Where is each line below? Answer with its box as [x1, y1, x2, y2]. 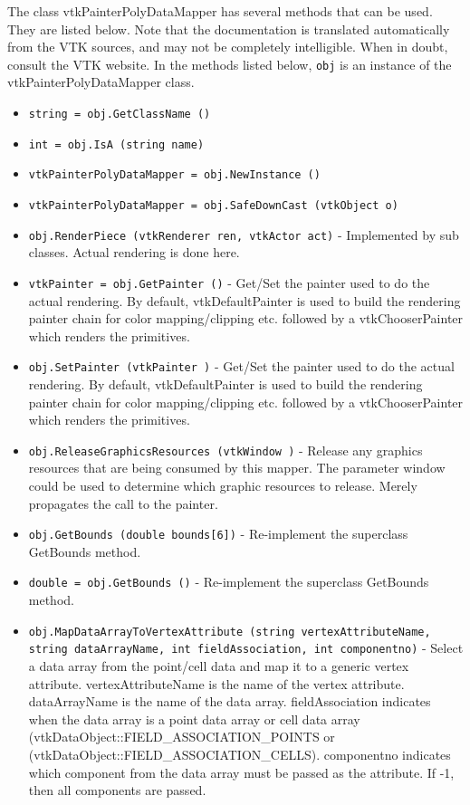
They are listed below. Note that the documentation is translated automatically [7, 19, 450, 38]
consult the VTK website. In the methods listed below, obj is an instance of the [7, 54, 452, 73]
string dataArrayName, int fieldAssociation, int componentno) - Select [28, 638, 464, 657]
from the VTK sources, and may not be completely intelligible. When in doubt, [7, 37, 448, 56]
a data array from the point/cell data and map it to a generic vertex [28, 656, 409, 676]
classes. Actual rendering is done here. [28, 243, 240, 262]
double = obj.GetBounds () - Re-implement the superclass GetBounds [28, 572, 429, 591]
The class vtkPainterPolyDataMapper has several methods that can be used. [7, 2, 433, 20]
